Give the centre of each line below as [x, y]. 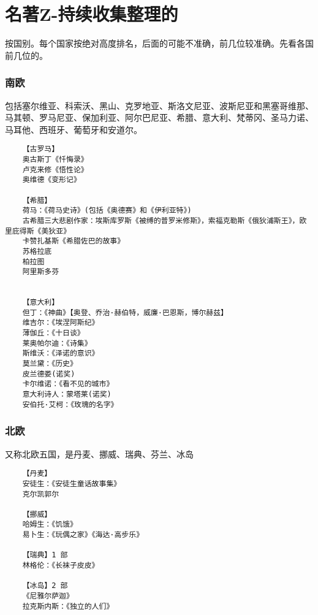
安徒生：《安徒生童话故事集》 [72, 483]
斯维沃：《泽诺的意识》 [61, 353]
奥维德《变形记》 [51, 180]
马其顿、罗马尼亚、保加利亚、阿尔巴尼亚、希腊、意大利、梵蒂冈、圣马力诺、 [159, 117]
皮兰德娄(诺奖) [49, 374]
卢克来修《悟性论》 [55, 170]
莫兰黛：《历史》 [50, 364]
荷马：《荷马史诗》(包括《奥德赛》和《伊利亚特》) [107, 211]
